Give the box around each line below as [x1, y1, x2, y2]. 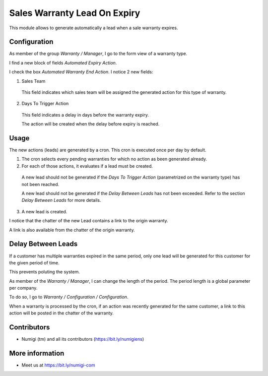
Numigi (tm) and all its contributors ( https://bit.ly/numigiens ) [21, 336, 144, 342]
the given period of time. [9, 259, 60, 265]
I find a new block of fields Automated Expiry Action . [9, 60, 117, 65]
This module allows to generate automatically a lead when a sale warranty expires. [9, 25, 178, 31]
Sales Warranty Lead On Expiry [9, 7, 140, 18]
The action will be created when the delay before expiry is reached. [21, 121, 160, 127]
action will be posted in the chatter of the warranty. [9, 310, 114, 316]
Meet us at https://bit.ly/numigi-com [21, 362, 95, 368]
